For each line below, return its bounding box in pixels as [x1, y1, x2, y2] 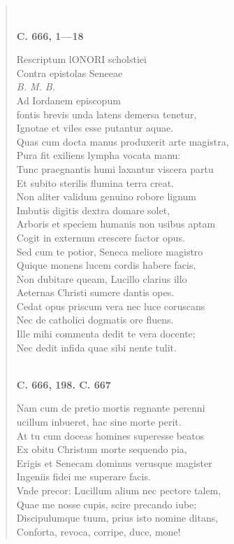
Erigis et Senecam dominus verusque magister [16, 455, 212, 470]
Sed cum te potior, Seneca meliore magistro [16, 244, 203, 258]
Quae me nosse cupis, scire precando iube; [16, 496, 197, 511]
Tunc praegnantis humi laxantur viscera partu [16, 161, 214, 176]
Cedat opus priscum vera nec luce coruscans [16, 298, 205, 313]
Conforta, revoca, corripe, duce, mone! [16, 524, 181, 538]
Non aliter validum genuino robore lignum [16, 189, 197, 204]
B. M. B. [16, 79, 55, 94]
